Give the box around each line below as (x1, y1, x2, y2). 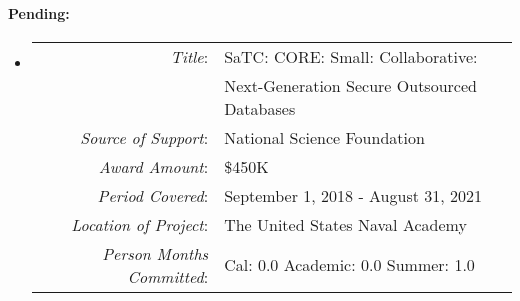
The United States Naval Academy (224, 212, 467, 236)
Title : (170, 44, 209, 68)
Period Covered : (97, 183, 209, 207)
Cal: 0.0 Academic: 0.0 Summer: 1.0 (224, 253, 475, 277)
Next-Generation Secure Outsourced (224, 73, 477, 97)
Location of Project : (71, 212, 209, 236)
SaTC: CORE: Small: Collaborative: (224, 44, 478, 68)
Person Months (102, 241, 209, 265)
